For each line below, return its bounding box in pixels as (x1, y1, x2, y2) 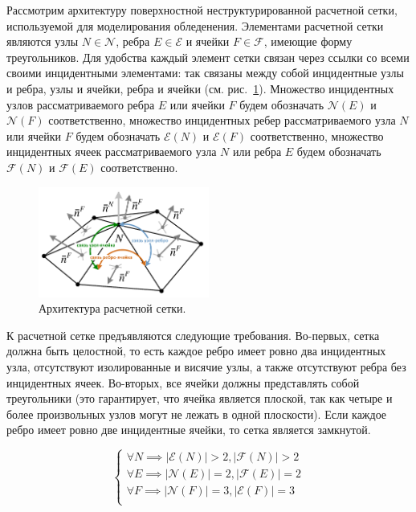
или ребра (232, 143, 282, 160)
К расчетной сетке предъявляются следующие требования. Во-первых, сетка (6, 326, 380, 343)
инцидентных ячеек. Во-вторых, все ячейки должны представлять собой (6, 374, 360, 391)
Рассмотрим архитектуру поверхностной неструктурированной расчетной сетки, (6, 2, 398, 18)
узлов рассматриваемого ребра (6, 96, 155, 113)
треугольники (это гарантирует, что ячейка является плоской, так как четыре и (6, 390, 393, 407)
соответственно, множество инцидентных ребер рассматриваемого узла (48, 112, 396, 129)
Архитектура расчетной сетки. (39, 300, 186, 317)
